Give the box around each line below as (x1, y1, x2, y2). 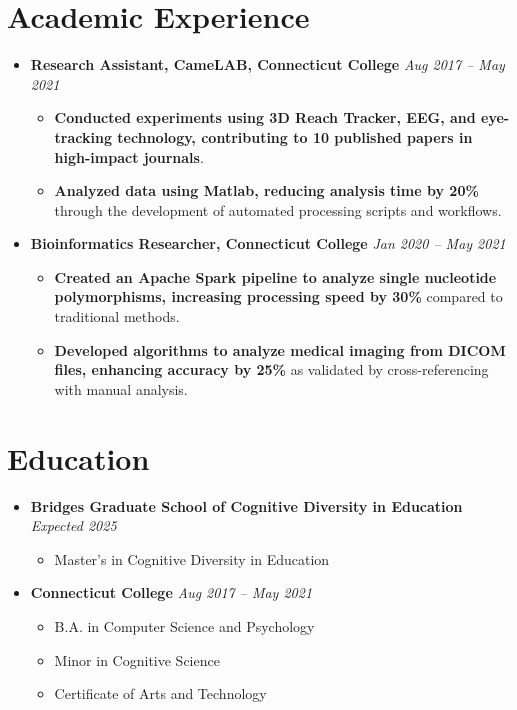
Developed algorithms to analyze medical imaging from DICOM (54, 339, 506, 360)
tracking (54, 126, 112, 147)
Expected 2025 (30, 515, 117, 536)
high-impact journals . (54, 146, 204, 167)
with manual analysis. (54, 378, 188, 399)
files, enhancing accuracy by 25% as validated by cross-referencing (54, 359, 489, 380)
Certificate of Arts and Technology (54, 683, 267, 704)
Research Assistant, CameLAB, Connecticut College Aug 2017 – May (30, 54, 505, 75)
